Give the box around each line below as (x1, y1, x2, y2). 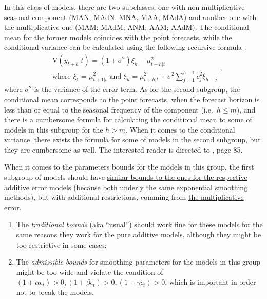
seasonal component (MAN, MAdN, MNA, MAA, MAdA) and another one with (4, 11, 257, 22)
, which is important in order (165, 276, 256, 287)
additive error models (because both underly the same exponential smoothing (4, 181, 248, 192)
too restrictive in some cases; (16, 239, 107, 250)
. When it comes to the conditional (125, 124, 235, 135)
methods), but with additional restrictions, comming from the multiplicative (4, 192, 244, 202)
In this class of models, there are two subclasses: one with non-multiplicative (4, 2, 245, 12)
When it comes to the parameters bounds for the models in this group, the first (4, 161, 254, 172)
